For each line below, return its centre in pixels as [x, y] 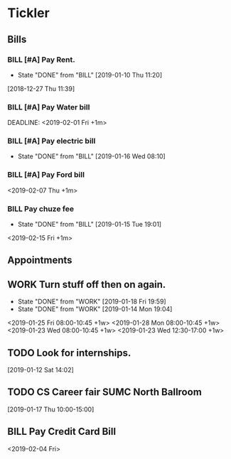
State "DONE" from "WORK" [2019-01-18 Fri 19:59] [92, 302]
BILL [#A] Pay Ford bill [46, 175]
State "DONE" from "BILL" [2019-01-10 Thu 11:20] [90, 75]
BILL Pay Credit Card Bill [61, 432]
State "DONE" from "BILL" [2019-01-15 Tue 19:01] [90, 225]
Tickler [28, 13]
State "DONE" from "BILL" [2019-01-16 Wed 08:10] [91, 156]
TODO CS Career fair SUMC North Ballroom [105, 392]
